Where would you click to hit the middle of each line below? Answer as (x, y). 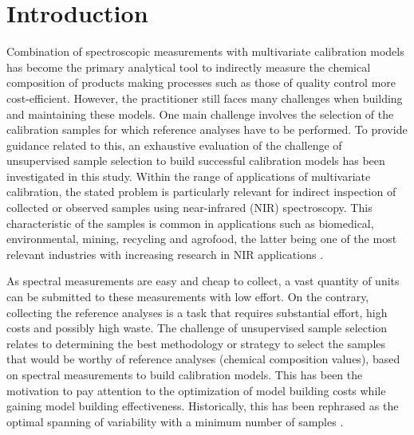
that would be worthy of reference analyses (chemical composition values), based (203, 359)
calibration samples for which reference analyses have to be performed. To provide (207, 129)
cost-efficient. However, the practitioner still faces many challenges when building (205, 98)
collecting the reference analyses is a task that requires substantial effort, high (197, 312)
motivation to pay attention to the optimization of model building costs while (196, 390)
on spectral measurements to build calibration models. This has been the (185, 374)
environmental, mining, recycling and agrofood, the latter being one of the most (202, 239)
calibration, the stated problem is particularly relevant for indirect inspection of (201, 192)
